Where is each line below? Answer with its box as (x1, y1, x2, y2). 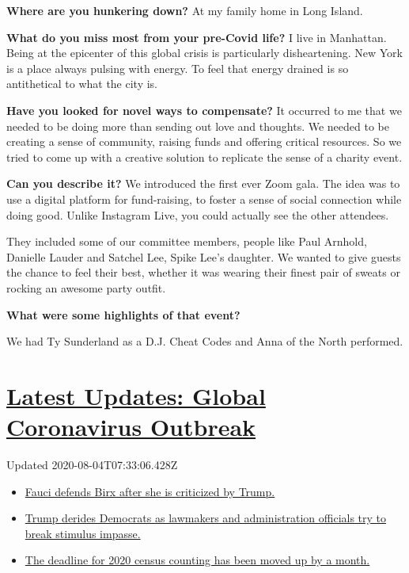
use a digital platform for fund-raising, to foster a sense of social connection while (6, 190, 402, 207)
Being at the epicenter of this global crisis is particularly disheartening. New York (6, 44, 403, 61)
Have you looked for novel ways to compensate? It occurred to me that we (6, 101, 402, 118)
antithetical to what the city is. (6, 75, 158, 92)
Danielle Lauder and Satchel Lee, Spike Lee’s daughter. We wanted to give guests (6, 248, 401, 265)
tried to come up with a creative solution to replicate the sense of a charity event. (6, 148, 403, 165)
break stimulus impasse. (25, 525, 141, 541)
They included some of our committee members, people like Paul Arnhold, (6, 233, 367, 250)
